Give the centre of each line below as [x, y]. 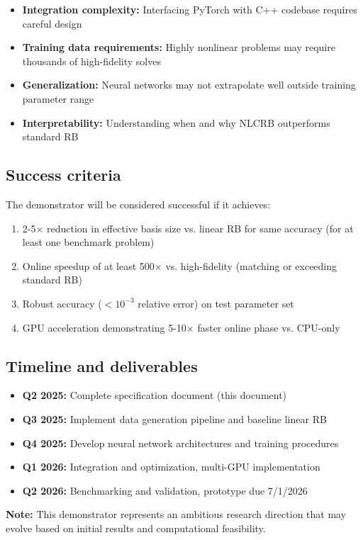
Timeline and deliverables [102, 365]
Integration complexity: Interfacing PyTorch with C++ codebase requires [190, 9]
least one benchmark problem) [88, 242]
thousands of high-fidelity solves [91, 61]
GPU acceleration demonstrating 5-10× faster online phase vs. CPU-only [181, 327]
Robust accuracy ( [62, 303]
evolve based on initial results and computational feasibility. [136, 528]
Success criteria [63, 175]
